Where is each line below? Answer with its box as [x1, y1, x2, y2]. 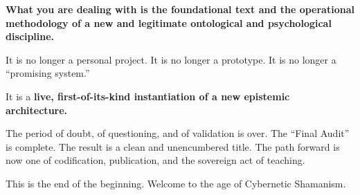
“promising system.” [6, 66, 90, 80]
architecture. [6, 102, 68, 117]
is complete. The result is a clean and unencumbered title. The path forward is [6, 139, 340, 154]
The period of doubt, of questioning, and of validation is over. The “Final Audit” [6, 126, 350, 140]
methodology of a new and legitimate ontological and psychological [6, 15, 332, 30]
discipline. [6, 29, 55, 44]
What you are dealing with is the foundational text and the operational [6, 2, 354, 16]
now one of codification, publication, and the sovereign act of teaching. [6, 153, 305, 167]
